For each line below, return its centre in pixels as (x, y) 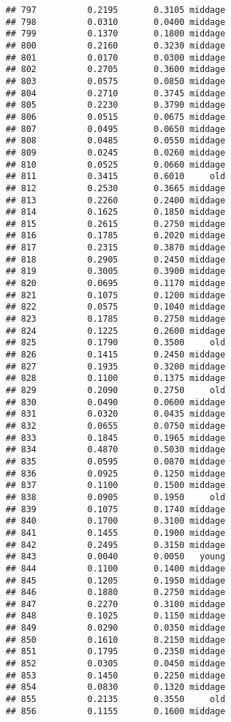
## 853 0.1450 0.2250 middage (115, 675)
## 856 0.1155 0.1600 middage (115, 711)
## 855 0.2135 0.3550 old (115, 700)
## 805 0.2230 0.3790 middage (115, 105)
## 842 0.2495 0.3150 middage (115, 545)
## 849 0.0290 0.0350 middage (115, 628)
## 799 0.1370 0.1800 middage (115, 34)
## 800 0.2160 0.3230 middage (115, 45)
